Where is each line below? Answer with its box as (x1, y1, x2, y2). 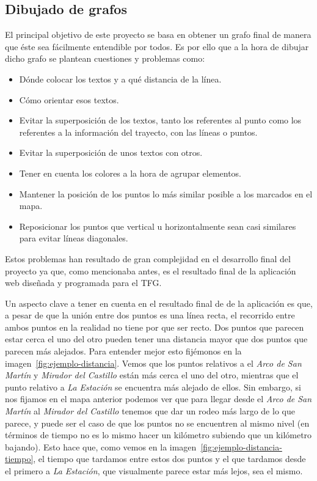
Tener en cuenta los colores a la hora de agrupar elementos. (19, 166, 242, 179)
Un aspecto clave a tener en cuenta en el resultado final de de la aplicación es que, (5, 296, 313, 309)
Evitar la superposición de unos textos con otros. (19, 146, 203, 159)
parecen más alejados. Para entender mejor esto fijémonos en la (5, 345, 242, 358)
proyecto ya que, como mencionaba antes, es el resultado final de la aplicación (5, 264, 296, 277)
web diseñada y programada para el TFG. (5, 276, 162, 289)
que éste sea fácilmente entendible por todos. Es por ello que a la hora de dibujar (5, 40, 309, 53)
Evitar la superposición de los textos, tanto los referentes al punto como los (19, 114, 302, 127)
